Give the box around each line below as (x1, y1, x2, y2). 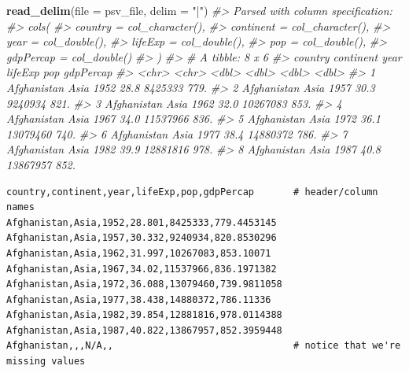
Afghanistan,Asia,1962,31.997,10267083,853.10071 (6, 247, 271, 259)
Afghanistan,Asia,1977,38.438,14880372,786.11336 (6, 294, 271, 305)
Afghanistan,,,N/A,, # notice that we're (6, 340, 401, 352)
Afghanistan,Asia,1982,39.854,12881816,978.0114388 (6, 309, 282, 321)
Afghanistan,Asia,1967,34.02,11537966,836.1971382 (6, 263, 277, 275)
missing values (6, 356, 86, 367)
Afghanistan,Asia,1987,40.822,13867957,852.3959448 (6, 324, 282, 336)
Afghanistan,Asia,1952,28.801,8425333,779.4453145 (6, 216, 277, 228)
